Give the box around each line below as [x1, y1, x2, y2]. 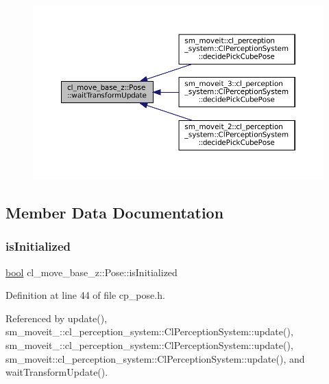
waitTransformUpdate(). [5, 365, 108, 379]
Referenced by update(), [5, 310, 108, 325]
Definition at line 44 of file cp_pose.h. [5, 288, 165, 302]
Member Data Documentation [5, 202, 224, 223]
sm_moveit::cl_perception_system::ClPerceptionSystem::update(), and [5, 351, 305, 365]
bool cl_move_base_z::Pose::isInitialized [5, 264, 178, 279]
